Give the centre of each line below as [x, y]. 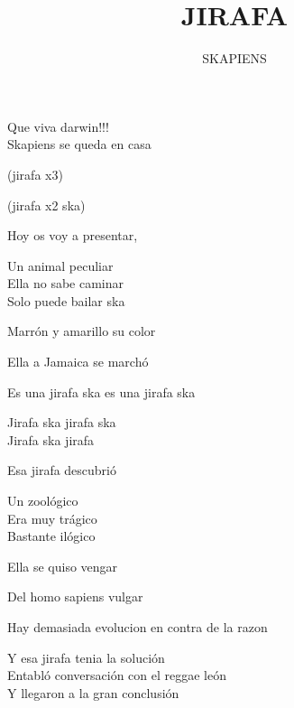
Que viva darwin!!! [58, 126]
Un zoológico [43, 501]
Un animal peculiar [60, 265]
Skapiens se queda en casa [79, 144]
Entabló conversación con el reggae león [117, 675]
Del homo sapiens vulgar [75, 596]
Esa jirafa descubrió [62, 470]
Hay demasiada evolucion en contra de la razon [138, 627]
